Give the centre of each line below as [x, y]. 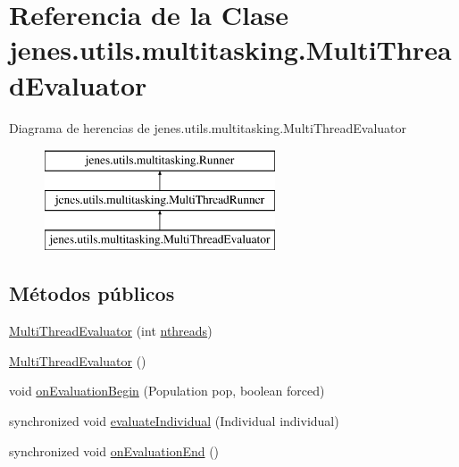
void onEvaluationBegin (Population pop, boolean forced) [167, 391]
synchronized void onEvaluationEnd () [114, 450]
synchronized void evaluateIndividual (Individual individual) [174, 421]
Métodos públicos [92, 293]
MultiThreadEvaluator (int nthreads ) [111, 331]
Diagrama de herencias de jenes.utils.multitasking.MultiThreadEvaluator [208, 127]
